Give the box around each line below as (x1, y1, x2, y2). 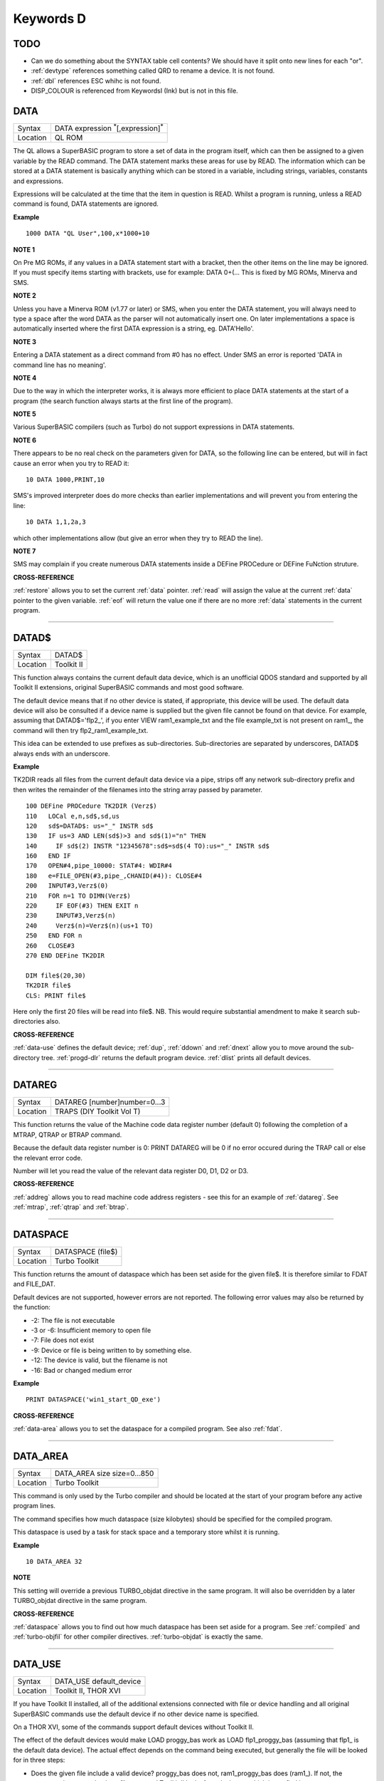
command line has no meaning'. (13, 360, 107, 369)
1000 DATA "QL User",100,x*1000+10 (26, 229, 150, 238)
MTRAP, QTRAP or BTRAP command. (13, 1130, 122, 1139)
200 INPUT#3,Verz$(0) (26, 882, 109, 890)
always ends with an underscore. (13, 749, 110, 758)
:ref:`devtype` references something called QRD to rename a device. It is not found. (31, 66, 275, 75)
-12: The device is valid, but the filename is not (31, 1356, 168, 1364)
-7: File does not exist (31, 1336, 95, 1344)
